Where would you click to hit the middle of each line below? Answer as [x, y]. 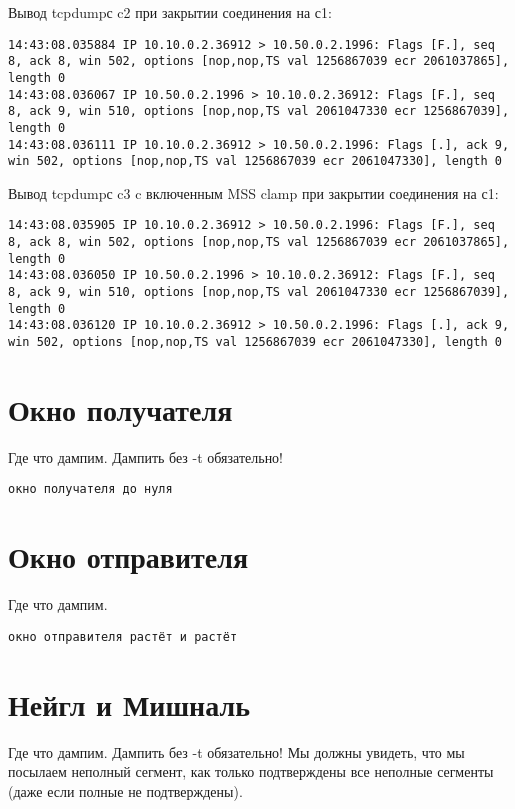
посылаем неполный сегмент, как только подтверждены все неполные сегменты [251, 771]
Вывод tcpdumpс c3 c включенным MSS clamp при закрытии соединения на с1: [253, 192]
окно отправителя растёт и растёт [123, 636]
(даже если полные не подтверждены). [125, 790]
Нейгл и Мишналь [129, 703]
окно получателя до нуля [90, 489]
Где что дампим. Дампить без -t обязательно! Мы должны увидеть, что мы [236, 751]
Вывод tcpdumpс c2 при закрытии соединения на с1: [170, 12]
